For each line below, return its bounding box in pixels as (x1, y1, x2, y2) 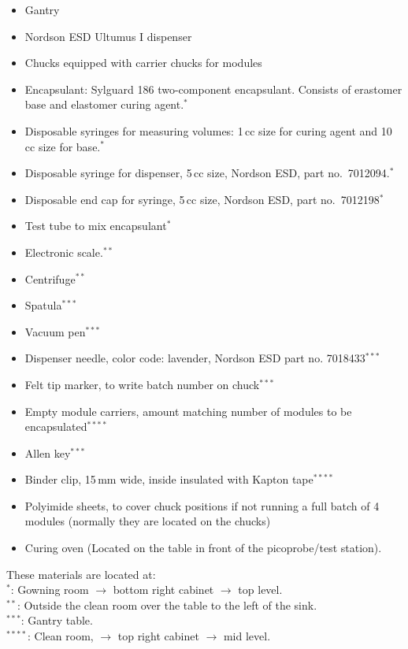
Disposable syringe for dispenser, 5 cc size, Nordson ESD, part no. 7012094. (24, 165, 390, 181)
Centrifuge (24, 270, 76, 287)
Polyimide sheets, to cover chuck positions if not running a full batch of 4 (24, 497, 380, 514)
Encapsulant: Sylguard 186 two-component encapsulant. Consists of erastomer (24, 80, 402, 97)
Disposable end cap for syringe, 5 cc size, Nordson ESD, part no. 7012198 (24, 191, 380, 207)
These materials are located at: (6, 566, 156, 582)
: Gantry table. (20, 612, 93, 629)
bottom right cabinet (113, 581, 214, 598)
